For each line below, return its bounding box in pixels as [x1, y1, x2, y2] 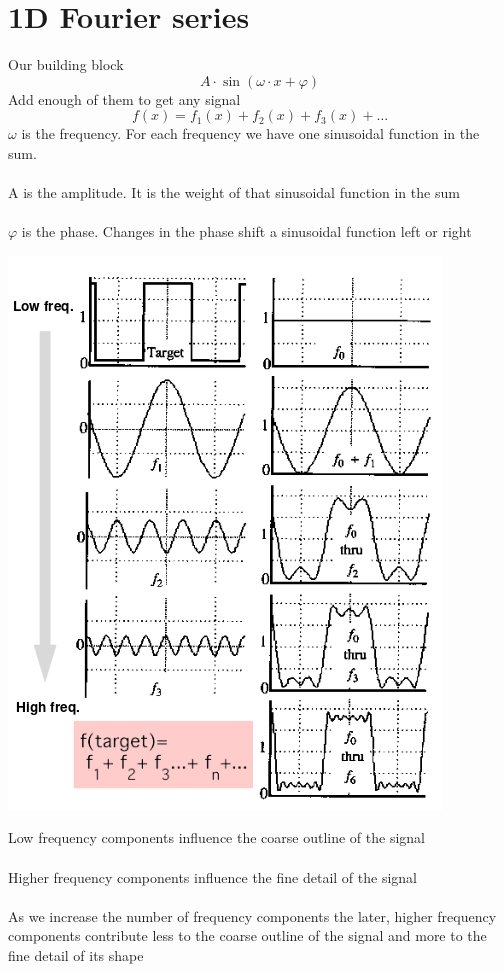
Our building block [8, 54, 124, 75]
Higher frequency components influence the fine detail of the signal [8, 866, 417, 887]
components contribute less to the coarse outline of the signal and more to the [8, 925, 487, 946]
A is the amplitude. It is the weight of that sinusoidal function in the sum [8, 182, 460, 203]
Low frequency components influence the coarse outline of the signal [8, 827, 425, 848]
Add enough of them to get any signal [8, 88, 241, 109]
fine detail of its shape [8, 945, 144, 966]
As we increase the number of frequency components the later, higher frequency [8, 905, 497, 926]
